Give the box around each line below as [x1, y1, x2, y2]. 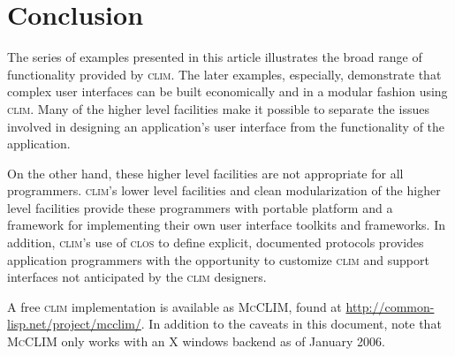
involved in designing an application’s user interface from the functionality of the [7, 117, 445, 135]
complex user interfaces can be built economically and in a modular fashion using [7, 82, 448, 101]
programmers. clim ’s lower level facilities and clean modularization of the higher [7, 181, 441, 200]
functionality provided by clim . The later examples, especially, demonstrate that [7, 64, 442, 83]
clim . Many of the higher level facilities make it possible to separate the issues [7, 99, 429, 117]
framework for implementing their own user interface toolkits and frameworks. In [7, 216, 445, 234]
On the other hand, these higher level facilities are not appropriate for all [7, 163, 404, 182]
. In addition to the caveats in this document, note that [140, 314, 442, 333]
